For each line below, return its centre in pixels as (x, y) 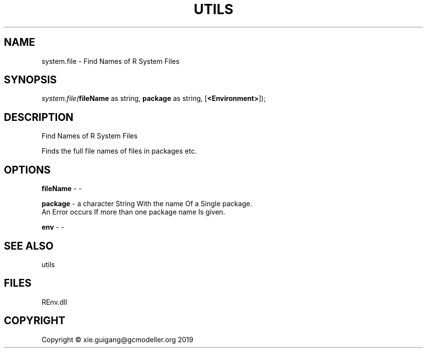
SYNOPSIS (30, 80)
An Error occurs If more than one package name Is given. (133, 212)
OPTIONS (27, 170)
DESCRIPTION (39, 117)
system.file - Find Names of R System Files (111, 61)
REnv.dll (54, 302)
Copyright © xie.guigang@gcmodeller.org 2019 (117, 339)
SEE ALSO (29, 246)
